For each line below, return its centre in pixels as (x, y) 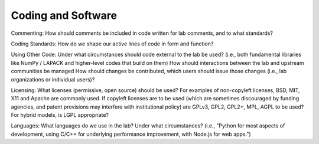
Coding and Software (64, 15)
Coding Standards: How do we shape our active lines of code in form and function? (112, 44)
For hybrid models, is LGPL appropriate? (60, 115)
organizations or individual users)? (53, 79)
